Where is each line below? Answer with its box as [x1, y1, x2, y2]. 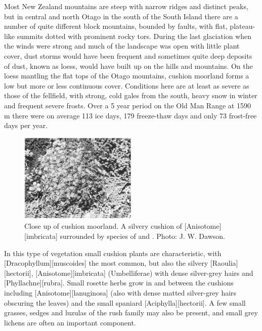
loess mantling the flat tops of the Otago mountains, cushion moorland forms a [4, 70, 249, 81]
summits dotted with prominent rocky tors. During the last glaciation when [17, 30, 252, 41]
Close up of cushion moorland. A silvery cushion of [24, 221, 182, 231]
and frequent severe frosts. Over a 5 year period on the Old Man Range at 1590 [4, 100, 251, 110]
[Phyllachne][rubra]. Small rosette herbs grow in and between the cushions [4, 277, 234, 288]
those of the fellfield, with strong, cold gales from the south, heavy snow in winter [4, 90, 257, 101]
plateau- [230, 21, 255, 31]
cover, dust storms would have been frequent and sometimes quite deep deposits [4, 50, 252, 61]
